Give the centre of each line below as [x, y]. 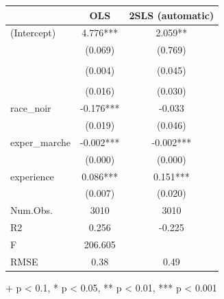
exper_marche [40, 142]
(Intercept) [33, 33]
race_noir [31, 108]
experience [32, 176]
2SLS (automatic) [172, 15]
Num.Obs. [32, 210]
